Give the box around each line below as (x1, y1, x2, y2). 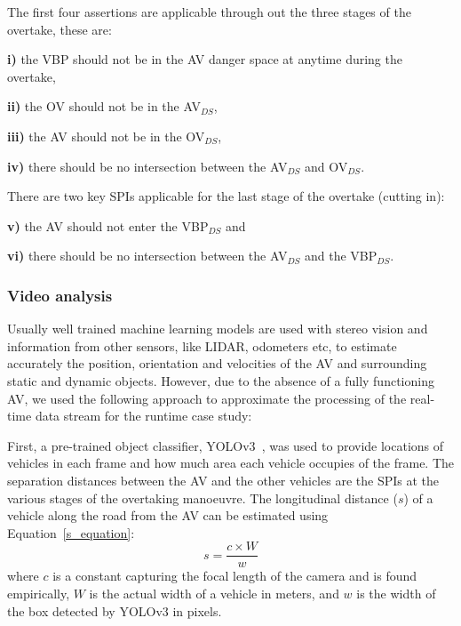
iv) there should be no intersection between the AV (7, 156, 288, 175)
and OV (304, 156, 348, 175)
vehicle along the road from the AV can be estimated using (7, 506, 329, 525)
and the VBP (304, 246, 378, 265)
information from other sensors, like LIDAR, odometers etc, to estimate (7, 336, 397, 355)
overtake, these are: (7, 20, 112, 38)
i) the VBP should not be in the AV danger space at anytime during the (7, 50, 402, 68)
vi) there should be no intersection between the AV (7, 246, 288, 265)
